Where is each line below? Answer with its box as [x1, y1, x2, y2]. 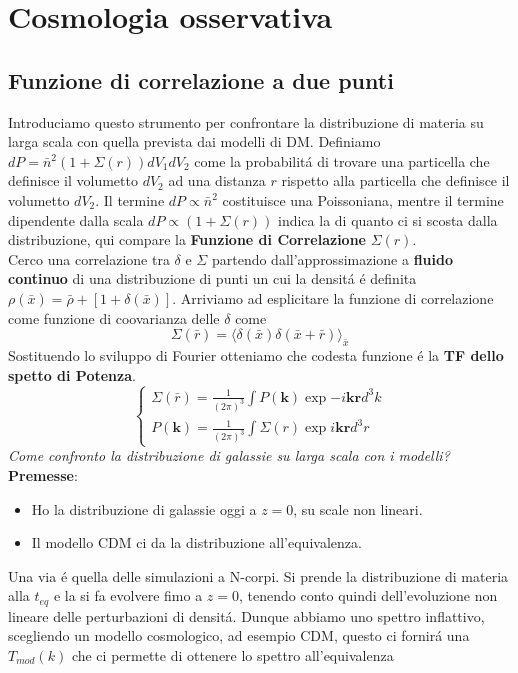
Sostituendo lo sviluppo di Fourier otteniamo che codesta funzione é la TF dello [8, 344, 504, 365]
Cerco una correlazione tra [8, 248, 170, 269]
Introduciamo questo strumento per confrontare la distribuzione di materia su [8, 111, 484, 132]
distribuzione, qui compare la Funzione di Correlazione [8, 229, 366, 250]
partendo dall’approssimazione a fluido [211, 248, 453, 269]
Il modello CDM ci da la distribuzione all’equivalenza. [31, 532, 362, 553]
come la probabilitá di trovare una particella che [194, 150, 490, 171]
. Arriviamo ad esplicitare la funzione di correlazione [172, 287, 494, 308]
